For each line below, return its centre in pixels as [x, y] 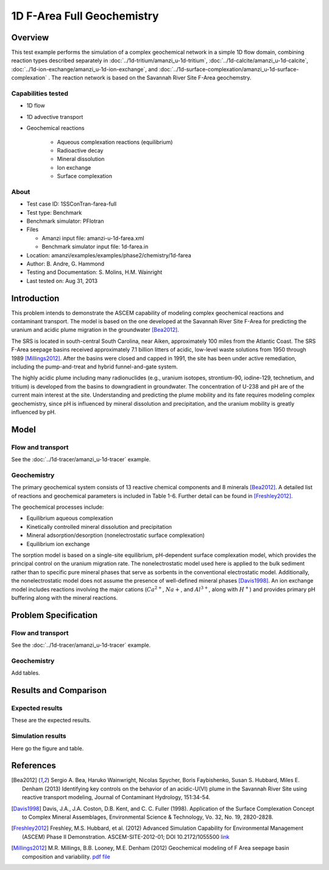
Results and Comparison [59, 690]
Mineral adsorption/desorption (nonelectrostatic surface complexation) [116, 535]
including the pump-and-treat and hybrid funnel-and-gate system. [94, 367]
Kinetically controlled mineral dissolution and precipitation [99, 527]
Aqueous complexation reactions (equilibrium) [115, 142]
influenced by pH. [34, 412]
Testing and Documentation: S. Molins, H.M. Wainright [94, 272]
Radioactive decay [80, 150]
